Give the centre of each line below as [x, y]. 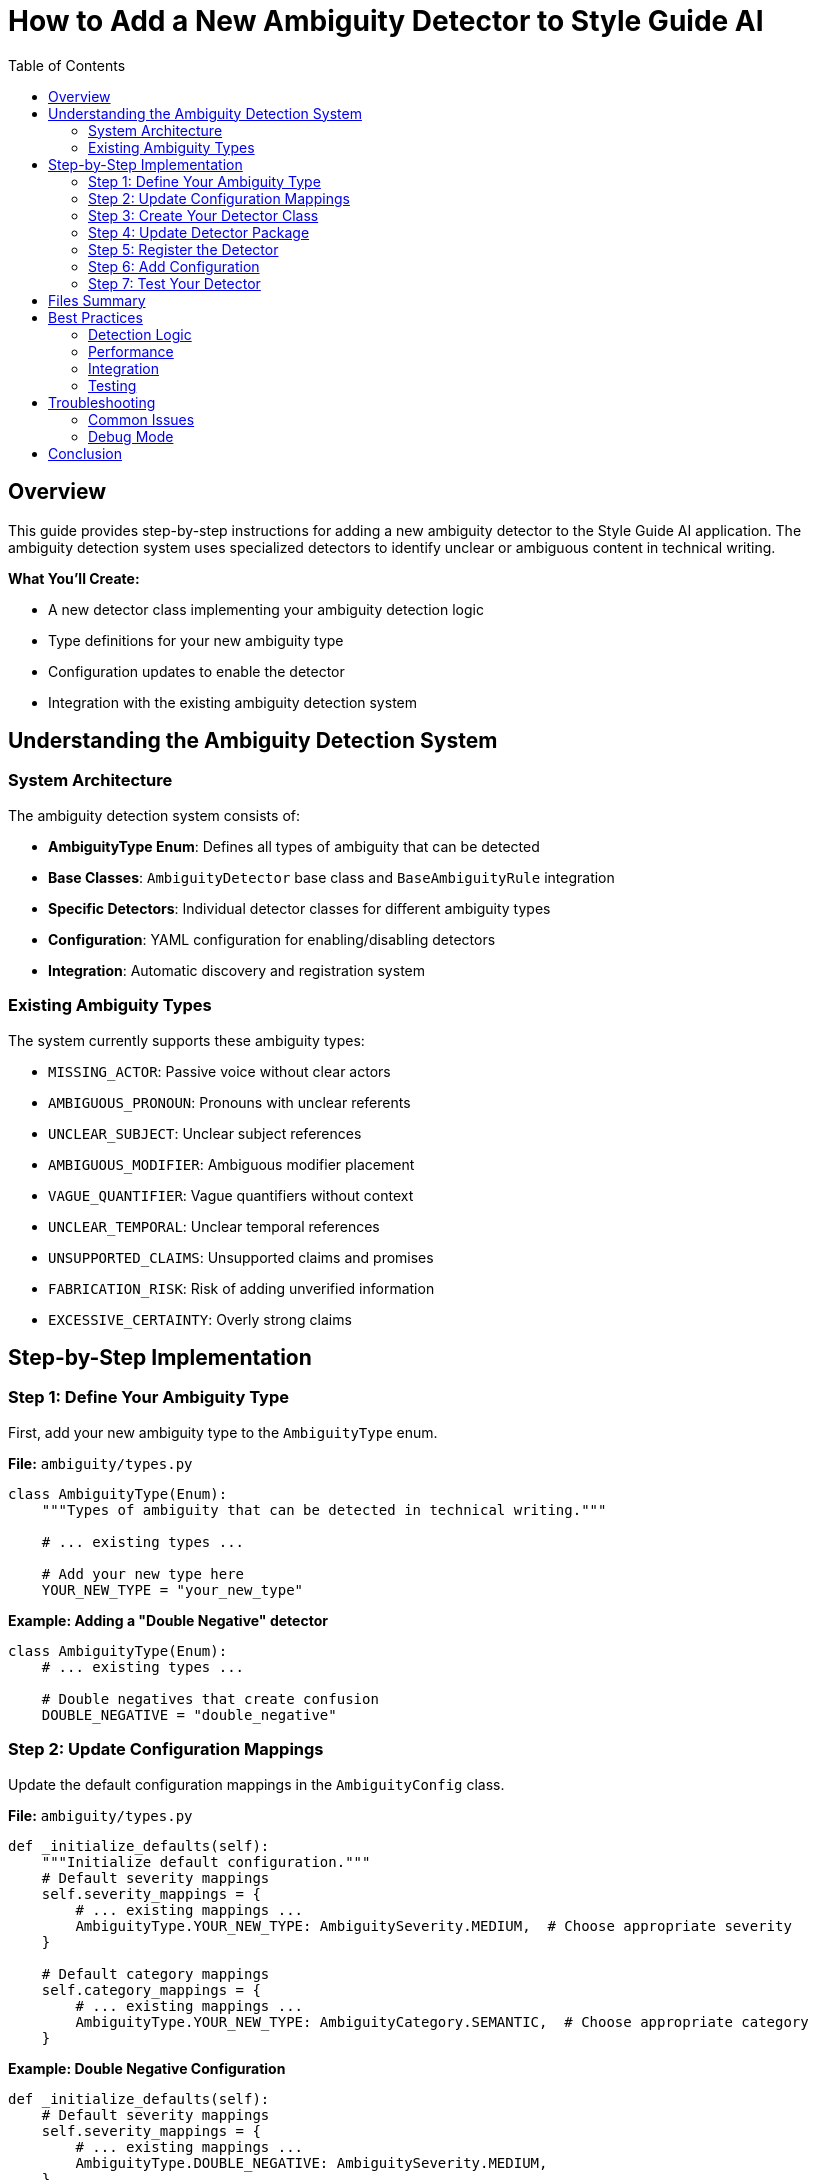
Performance [131, 351]
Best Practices [95, 317]
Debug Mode [131, 436]
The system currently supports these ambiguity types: [186, 1040]
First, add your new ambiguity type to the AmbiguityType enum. [223, 1432]
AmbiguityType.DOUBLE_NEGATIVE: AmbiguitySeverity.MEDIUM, [311, 2162]
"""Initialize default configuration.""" [206, 1861]
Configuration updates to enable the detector [196, 671]
